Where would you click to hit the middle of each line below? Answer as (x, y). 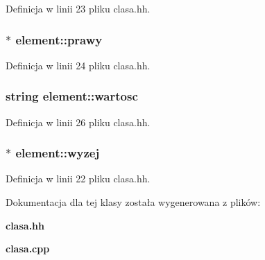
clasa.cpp (28, 249)
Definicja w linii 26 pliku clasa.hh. (78, 122)
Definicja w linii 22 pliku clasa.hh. (78, 179)
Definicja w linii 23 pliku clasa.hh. (78, 8)
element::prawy (59, 39)
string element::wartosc (72, 96)
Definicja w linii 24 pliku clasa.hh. (78, 65)
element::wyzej (58, 153)
